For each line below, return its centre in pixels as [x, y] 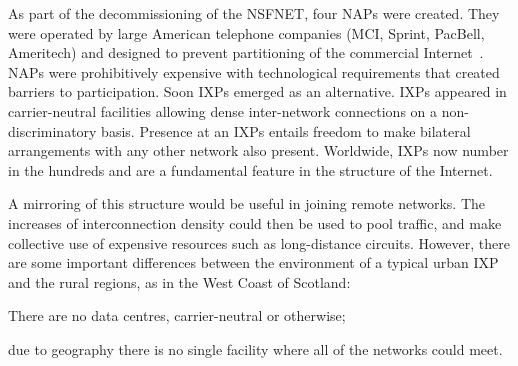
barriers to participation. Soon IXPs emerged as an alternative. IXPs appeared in [257, 91]
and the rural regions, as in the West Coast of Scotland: [179, 281]
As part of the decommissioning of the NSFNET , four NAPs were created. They [254, 13]
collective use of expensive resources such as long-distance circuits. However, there [259, 242]
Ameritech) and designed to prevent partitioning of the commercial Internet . [246, 52]
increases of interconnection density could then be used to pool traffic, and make [255, 222]
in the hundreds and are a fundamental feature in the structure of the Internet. [250, 169]
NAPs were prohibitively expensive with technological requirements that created [254, 71]
